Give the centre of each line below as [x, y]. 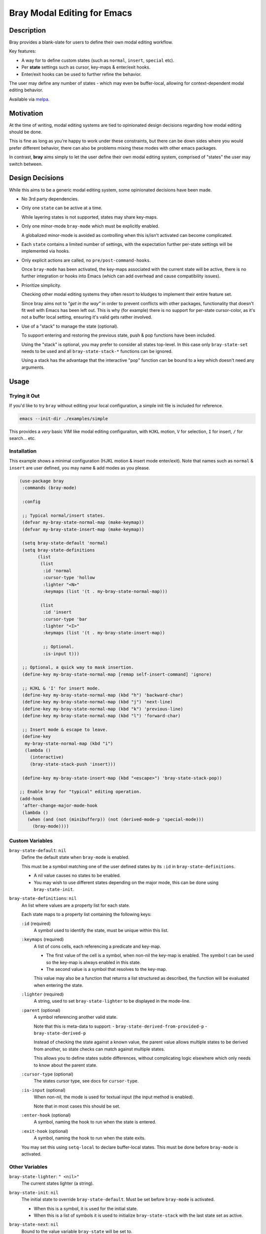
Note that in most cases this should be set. [77, 1106]
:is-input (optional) [44, 1090]
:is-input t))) [61, 654]
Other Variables [28, 1166]
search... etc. [22, 438]
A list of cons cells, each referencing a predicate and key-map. [97, 946]
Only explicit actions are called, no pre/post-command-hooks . [86, 260]
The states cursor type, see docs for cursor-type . [86, 1081]
